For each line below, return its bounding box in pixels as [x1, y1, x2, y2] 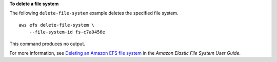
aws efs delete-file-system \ [18, 22, 95, 28]
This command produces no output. [9, 40, 86, 47]
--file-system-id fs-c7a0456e [29, 29, 105, 35]
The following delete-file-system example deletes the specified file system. [9, 10, 179, 16]
